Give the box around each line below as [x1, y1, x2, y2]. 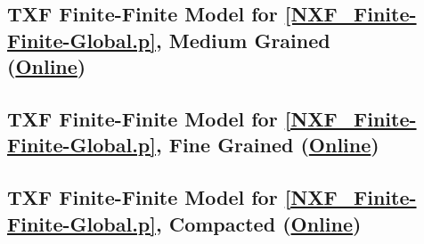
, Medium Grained [155, 26, 330, 53]
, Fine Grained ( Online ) [155, 131, 379, 159]
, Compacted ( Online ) [155, 209, 362, 237]
